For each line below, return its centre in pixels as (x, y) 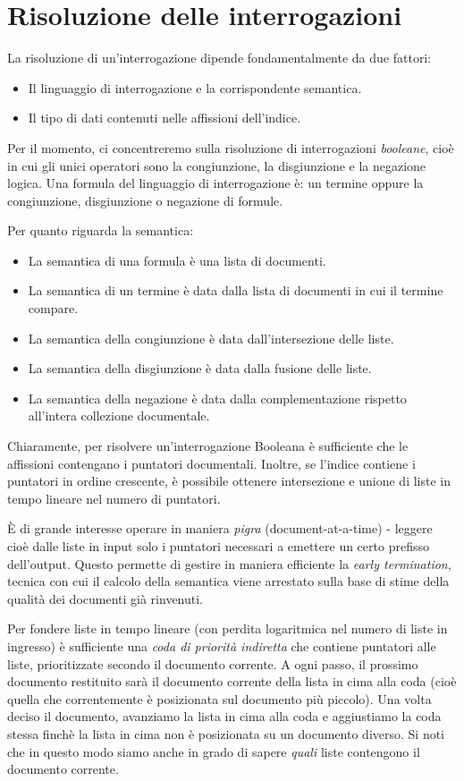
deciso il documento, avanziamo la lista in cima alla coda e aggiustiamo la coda (224, 716)
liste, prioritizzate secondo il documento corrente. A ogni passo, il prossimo (213, 663)
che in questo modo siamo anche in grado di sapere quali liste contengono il (214, 751)
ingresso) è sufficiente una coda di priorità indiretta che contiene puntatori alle (222, 645)
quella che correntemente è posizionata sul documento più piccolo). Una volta (219, 698)
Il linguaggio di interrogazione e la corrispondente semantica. (195, 87)
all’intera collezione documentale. (119, 416)
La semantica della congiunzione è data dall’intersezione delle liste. (211, 338)
